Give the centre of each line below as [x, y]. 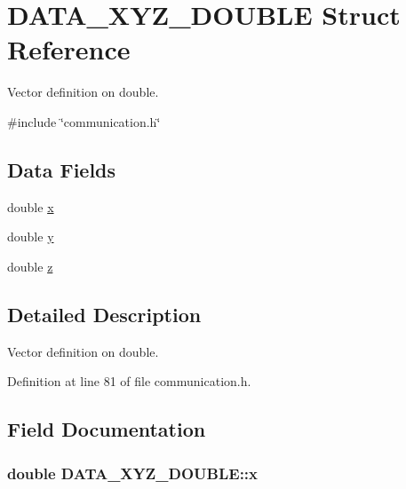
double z [30, 266]
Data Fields [62, 169]
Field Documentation [107, 429]
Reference [69, 49]
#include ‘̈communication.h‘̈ [84, 121]
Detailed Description [104, 314]
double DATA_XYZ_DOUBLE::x [132, 473]
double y [31, 237]
